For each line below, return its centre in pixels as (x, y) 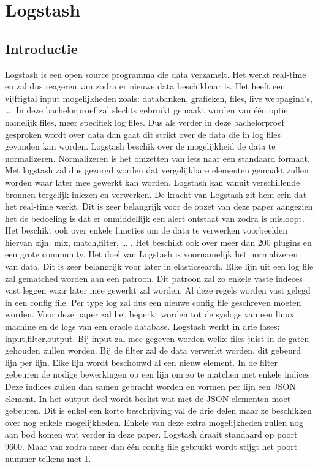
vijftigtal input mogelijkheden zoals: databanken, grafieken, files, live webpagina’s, (159, 98)
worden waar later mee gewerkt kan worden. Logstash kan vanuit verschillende (153, 182)
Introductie (41, 48)
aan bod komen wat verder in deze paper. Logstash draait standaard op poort (151, 434)
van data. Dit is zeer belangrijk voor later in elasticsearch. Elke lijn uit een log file (159, 266)
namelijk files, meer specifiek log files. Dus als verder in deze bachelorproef (145, 122)
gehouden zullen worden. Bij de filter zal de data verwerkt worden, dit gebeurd (153, 350)
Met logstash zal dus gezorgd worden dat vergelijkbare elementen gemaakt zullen (157, 170)
